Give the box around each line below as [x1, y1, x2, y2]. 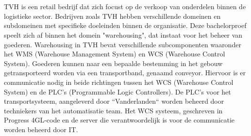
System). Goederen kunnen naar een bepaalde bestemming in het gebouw [4, 58, 223, 68]
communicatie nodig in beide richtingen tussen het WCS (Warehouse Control [4, 77, 234, 87]
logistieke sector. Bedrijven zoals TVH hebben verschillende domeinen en [4, 11, 221, 21]
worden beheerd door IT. [4, 124, 78, 134]
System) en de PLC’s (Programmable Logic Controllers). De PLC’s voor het [4, 86, 231, 96]
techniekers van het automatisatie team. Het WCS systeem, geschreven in [4, 105, 223, 115]
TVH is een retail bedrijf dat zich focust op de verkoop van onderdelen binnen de [4, 1, 246, 12]
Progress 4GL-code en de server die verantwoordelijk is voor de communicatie [4, 115, 235, 125]
